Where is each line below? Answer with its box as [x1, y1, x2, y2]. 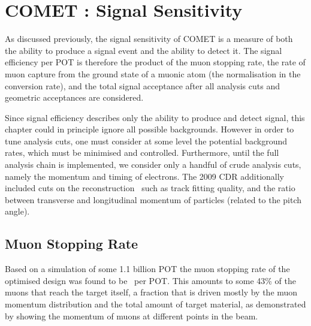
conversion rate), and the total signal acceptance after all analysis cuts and [5, 79, 280, 92]
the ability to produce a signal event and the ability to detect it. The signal [5, 44, 282, 56]
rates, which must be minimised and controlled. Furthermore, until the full [5, 146, 279, 159]
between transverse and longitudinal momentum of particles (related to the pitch [5, 193, 302, 206]
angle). [5, 205, 30, 218]
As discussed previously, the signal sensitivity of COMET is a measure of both [5, 32, 293, 45]
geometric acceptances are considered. [5, 91, 144, 104]
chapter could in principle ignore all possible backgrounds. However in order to [5, 123, 294, 135]
